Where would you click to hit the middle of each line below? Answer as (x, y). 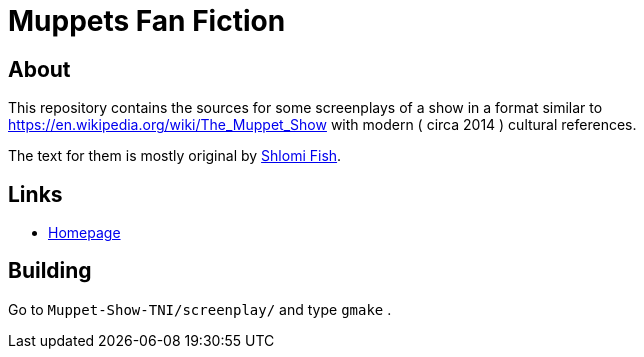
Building (50, 271)
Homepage (84, 233)
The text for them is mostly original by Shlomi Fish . (175, 156)
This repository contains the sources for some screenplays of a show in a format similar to (305, 108)
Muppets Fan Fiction (147, 21)
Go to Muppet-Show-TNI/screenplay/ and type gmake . (200, 309)
